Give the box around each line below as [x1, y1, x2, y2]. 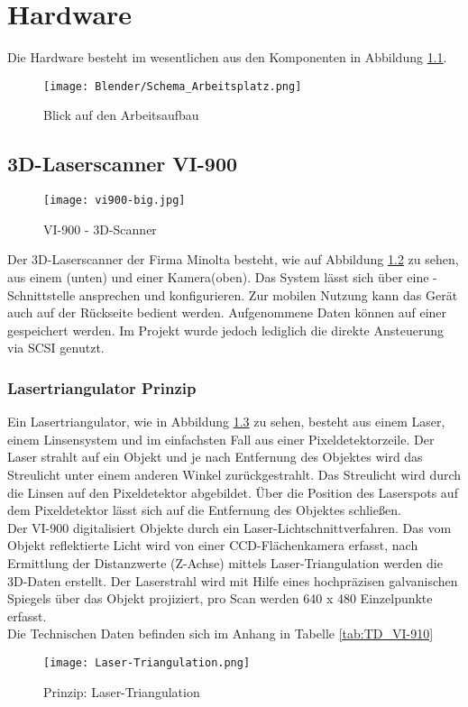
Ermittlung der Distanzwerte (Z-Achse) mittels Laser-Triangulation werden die [7, 553, 443, 572]
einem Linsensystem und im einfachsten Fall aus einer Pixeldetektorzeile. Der [7, 429, 435, 448]
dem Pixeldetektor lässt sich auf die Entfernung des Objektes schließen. [7, 500, 401, 519]
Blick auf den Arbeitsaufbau [43, 106, 199, 124]
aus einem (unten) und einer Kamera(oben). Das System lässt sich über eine [7, 268, 429, 287]
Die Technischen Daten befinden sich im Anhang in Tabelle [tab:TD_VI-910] [7, 624, 434, 643]
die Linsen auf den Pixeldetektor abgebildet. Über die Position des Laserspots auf [7, 482, 458, 501]
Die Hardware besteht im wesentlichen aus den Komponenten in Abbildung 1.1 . [7, 48, 447, 67]
